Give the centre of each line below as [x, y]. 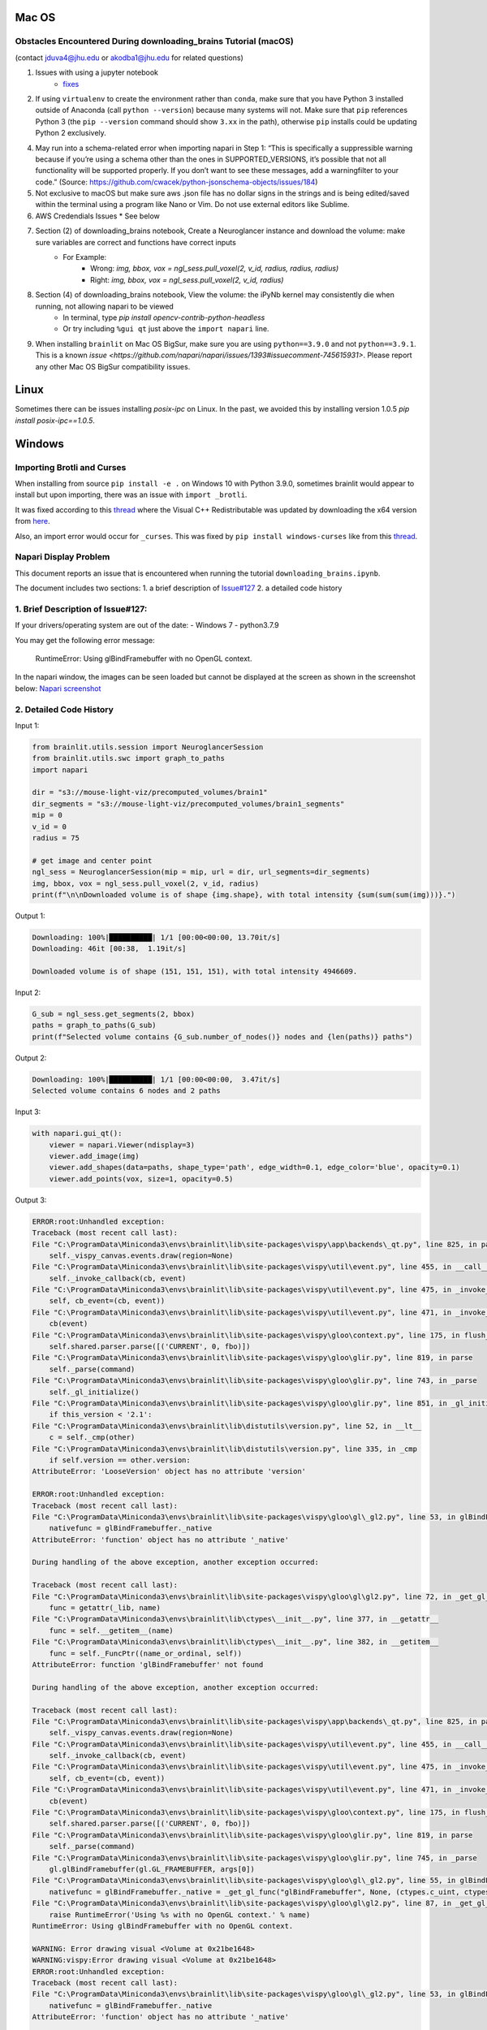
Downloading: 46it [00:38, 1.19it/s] [109, 949]
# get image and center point [92, 860]
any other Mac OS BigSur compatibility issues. [113, 366]
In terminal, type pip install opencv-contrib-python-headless [164, 317]
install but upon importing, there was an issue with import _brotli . [131, 495]
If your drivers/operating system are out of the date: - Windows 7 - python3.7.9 [147, 625]
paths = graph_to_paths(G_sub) [95, 1026]
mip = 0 [47, 815]
